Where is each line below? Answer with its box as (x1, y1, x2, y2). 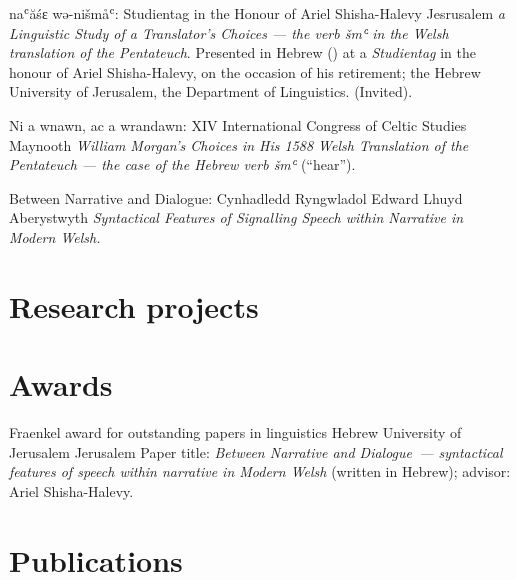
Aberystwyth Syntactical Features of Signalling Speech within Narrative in (9, 207, 464, 228)
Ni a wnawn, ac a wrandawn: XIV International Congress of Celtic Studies (9, 114, 467, 135)
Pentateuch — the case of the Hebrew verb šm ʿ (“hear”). (9, 154, 356, 175)
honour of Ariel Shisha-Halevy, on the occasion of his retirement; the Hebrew (9, 61, 481, 82)
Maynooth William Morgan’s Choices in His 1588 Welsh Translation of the (9, 134, 469, 155)
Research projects (9, 285, 259, 326)
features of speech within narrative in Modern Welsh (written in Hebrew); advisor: (9, 461, 511, 482)
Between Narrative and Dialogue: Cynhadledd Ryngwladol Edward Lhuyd (9, 187, 463, 208)
